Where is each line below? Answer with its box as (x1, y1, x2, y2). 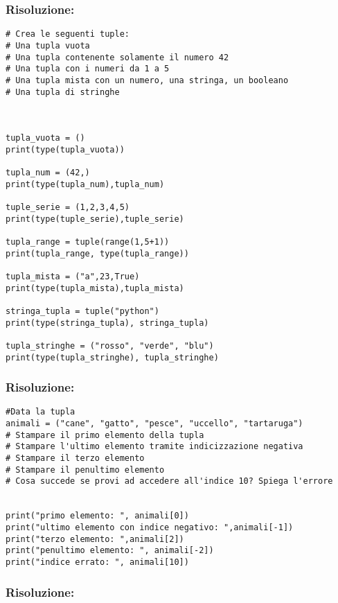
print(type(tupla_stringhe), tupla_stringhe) (6, 352, 219, 362)
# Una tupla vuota (6, 40, 90, 51)
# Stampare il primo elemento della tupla (6, 430, 204, 440)
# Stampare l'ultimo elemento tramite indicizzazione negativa (6, 442, 303, 452)
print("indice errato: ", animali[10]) (6, 557, 189, 567)
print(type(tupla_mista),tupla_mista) (6, 283, 184, 293)
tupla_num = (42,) (6, 168, 90, 178)
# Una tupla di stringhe (6, 87, 120, 97)
